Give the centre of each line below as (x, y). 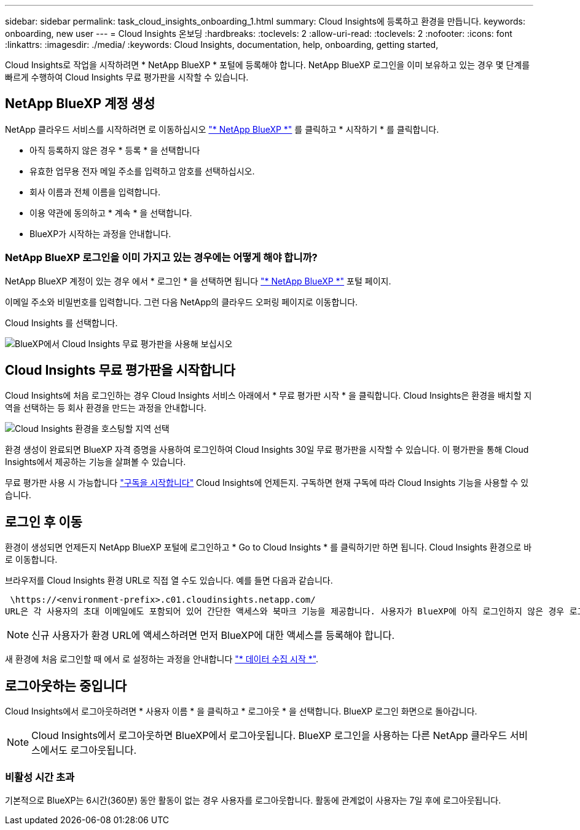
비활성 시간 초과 (40, 777)
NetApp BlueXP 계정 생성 (80, 104)
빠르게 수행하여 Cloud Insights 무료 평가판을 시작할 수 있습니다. (127, 77)
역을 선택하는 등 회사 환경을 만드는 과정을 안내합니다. (106, 408)
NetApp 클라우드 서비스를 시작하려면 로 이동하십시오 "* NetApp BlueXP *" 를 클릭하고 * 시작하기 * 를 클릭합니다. (222, 129)
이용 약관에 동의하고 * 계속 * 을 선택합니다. (111, 213)
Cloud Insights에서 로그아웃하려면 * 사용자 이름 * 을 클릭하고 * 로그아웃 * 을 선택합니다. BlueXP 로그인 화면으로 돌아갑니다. (241, 711)
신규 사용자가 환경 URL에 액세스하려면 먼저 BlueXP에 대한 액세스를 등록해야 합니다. (213, 636)
